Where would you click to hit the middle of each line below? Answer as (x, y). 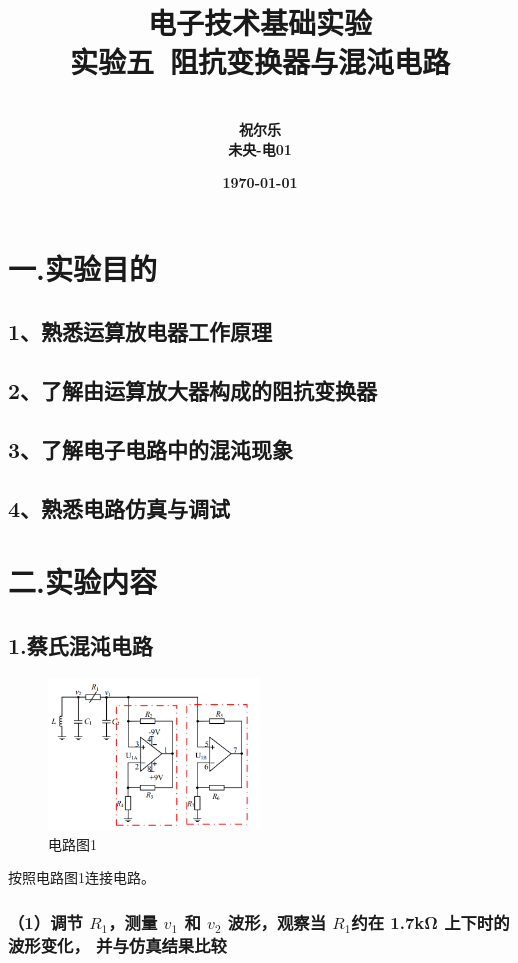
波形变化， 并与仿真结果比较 (117, 944)
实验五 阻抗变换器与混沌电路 (260, 61)
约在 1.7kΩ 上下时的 (430, 921)
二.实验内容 (82, 581)
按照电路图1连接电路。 (81, 877)
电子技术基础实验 (259, 22)
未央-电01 (260, 148)
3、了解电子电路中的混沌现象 (151, 448)
